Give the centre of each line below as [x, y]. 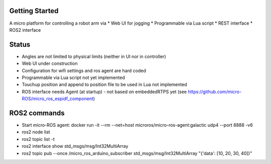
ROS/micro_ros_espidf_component [58, 99]
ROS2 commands [37, 113]
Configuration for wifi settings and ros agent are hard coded [84, 70]
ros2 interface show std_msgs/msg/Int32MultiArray [75, 146]
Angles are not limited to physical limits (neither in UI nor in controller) [94, 56]
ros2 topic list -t [38, 139]
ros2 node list [36, 132]
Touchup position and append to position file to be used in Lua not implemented [104, 85]
